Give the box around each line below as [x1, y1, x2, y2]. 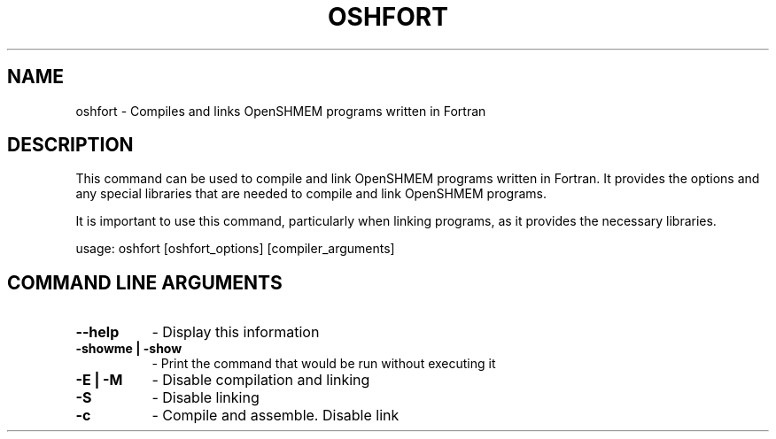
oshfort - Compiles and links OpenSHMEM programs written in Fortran [75, 103, 486, 119]
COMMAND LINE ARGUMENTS [7, 271, 283, 294]
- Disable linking [151, 389, 260, 407]
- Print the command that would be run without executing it [151, 356, 496, 372]
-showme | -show [75, 341, 182, 357]
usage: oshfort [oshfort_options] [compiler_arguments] [75, 241, 395, 257]
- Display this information [151, 323, 320, 342]
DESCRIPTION [7, 134, 134, 157]
